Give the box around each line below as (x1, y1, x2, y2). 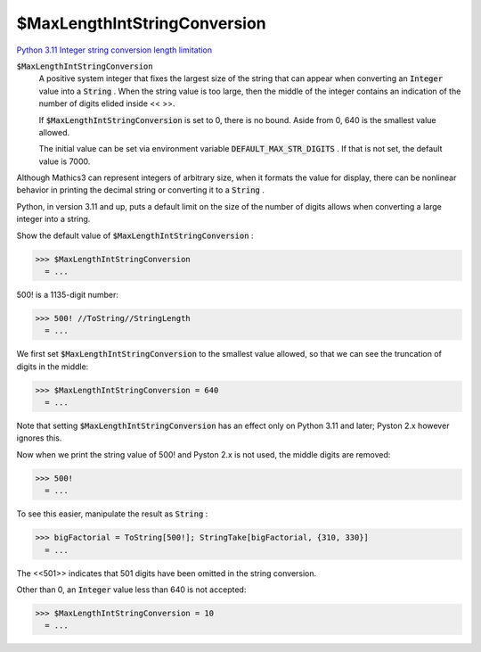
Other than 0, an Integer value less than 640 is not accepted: (16, 584, 247, 595)
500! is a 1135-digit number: (16, 289, 119, 300)
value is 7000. (38, 156, 91, 167)
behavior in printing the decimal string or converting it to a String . (16, 185, 265, 195)
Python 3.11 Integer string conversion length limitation (16, 45, 213, 55)
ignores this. (16, 433, 62, 443)
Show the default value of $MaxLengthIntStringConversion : (16, 230, 254, 241)
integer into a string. (16, 214, 91, 225)
